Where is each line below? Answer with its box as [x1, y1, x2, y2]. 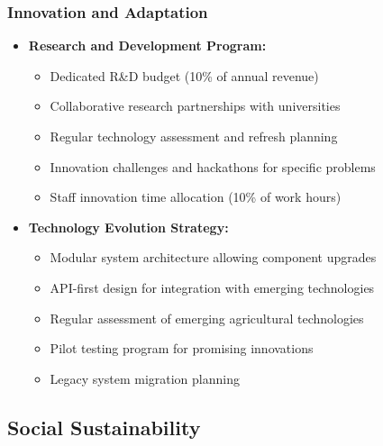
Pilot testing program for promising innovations [50, 339, 314, 358]
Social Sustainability [7, 413, 201, 441]
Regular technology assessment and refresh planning [50, 127, 338, 145]
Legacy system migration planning [50, 369, 240, 387]
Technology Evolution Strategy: [28, 217, 229, 236]
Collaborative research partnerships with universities [50, 96, 341, 115]
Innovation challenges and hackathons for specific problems [50, 157, 376, 176]
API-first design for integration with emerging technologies [50, 278, 375, 296]
